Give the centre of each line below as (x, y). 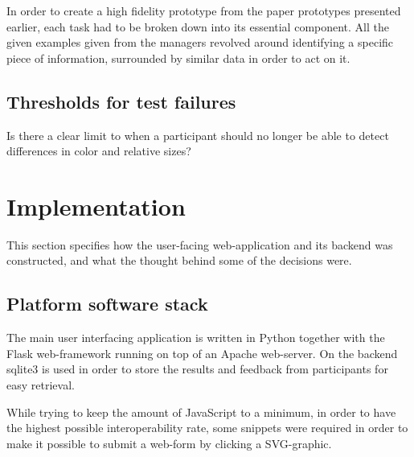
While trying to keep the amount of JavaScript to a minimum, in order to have (201, 412)
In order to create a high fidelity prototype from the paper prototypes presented (204, 10)
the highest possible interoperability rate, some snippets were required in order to (207, 428)
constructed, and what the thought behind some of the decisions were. (179, 260)
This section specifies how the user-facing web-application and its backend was (200, 244)
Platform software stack (107, 304)
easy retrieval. (41, 385)
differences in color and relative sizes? (99, 151)
